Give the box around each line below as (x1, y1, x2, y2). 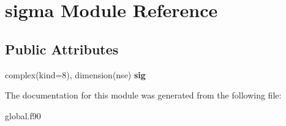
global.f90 (5, 109, 41, 122)
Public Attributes (5, 39, 119, 58)
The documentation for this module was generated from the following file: (5, 89, 282, 102)
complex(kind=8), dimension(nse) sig (5, 68, 146, 81)
